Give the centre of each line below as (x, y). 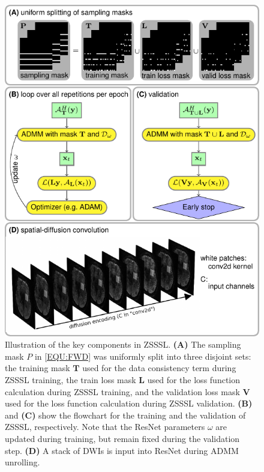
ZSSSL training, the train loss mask (70, 380)
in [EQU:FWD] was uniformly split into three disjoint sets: (143, 356)
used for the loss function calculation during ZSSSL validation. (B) (129, 403)
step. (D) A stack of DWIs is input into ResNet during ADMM (122, 450)
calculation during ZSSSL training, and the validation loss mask (122, 391)
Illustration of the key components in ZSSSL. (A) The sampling (123, 344)
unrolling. (22, 462)
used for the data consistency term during (159, 368)
